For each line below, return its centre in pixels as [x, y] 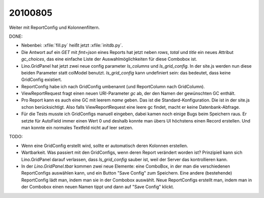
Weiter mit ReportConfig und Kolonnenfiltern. [55, 27]
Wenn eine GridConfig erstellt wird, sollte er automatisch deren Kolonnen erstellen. [105, 146]
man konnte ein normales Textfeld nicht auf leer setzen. [77, 128]
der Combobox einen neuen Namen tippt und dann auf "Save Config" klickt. [98, 187]
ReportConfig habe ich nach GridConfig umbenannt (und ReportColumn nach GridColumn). [113, 86]
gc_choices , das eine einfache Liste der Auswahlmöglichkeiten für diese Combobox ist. [109, 59]
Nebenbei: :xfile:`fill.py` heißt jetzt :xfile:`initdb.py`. [72, 45]
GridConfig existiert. [42, 80]
